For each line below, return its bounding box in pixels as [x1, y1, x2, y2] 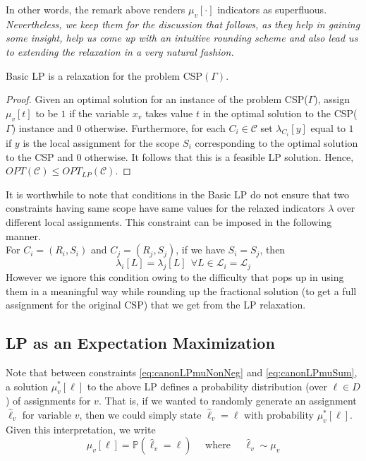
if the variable [69, 105, 130, 120]
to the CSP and [6, 149, 73, 164]
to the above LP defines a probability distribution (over [87, 378, 327, 393]
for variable [22, 407, 72, 421]
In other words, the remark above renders [6, 2, 185, 16]
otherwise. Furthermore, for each [85, 120, 226, 135]
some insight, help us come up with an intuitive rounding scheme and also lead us [6, 30, 358, 45]
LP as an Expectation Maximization [6, 332, 275, 354]
